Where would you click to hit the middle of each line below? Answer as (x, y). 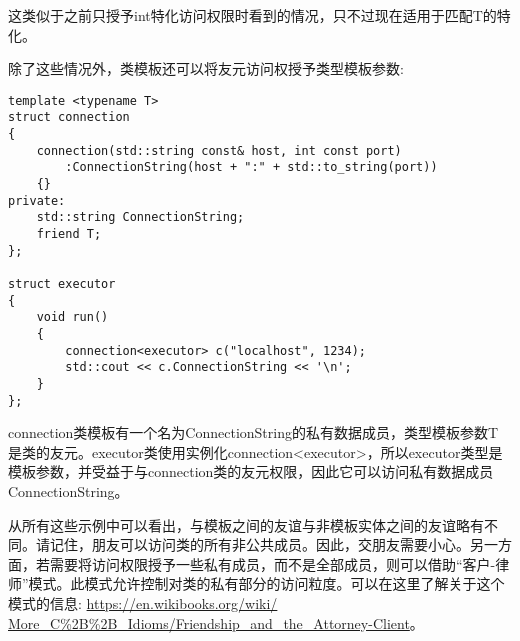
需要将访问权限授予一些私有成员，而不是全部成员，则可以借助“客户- (272, 563)
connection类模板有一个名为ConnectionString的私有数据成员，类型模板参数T (253, 432)
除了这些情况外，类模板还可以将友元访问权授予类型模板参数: (206, 68)
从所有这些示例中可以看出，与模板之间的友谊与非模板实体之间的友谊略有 (246, 524)
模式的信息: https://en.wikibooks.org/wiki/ (143, 603)
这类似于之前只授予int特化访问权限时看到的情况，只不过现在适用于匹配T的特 (259, 15)
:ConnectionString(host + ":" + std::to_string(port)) (251, 167)
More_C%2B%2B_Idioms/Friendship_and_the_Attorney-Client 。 (216, 622)
